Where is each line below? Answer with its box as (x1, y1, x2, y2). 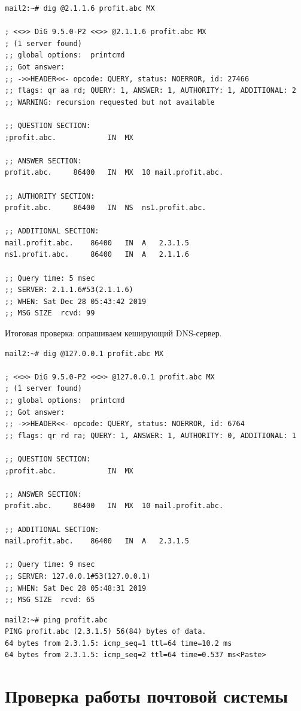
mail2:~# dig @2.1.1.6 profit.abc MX (5, 4, 155, 13)
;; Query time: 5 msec (5, 274, 95, 282)
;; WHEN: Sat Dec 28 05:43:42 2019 (5, 297, 147, 306)
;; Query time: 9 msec (5, 560, 95, 569)
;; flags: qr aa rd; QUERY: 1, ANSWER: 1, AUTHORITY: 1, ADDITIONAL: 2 (5, 86, 296, 95)
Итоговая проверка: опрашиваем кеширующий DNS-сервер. (5, 327, 222, 339)
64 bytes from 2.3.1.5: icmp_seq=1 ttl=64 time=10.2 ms (5, 639, 232, 648)
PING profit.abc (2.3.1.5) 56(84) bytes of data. (5, 627, 206, 636)
